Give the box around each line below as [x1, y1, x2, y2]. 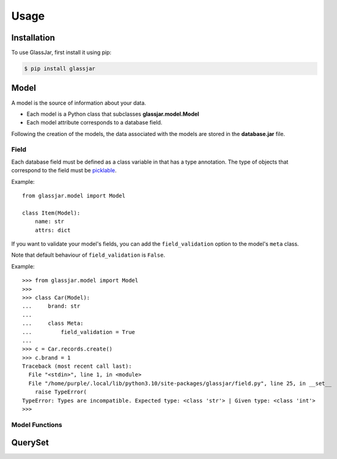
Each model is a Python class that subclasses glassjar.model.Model [26, 110, 199, 118]
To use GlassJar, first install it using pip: [11, 49, 112, 56]
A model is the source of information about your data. [11, 99, 146, 107]
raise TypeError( [34, 389, 87, 395]
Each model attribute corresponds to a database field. [26, 119, 163, 126]
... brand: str [22, 303, 81, 309]
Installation [11, 32, 55, 43]
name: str [34, 218, 64, 225]
